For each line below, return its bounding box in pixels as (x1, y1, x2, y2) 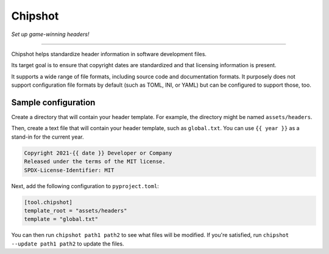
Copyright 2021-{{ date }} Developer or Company (24, 150, 172, 156)
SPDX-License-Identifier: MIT (24, 167, 115, 173)
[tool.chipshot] (24, 198, 73, 206)
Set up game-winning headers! (11, 31, 90, 38)
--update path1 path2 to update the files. (11, 240, 124, 247)
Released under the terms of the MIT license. (24, 158, 166, 165)
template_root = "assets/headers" (24, 207, 127, 214)
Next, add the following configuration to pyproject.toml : (11, 182, 160, 189)
